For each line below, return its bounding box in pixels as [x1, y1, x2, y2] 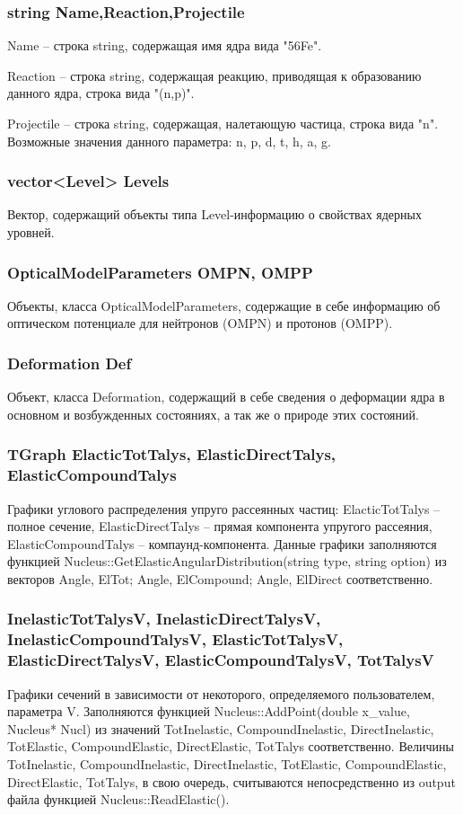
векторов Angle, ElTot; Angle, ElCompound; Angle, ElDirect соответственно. [7, 569, 433, 588]
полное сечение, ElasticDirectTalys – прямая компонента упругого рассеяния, [7, 517, 432, 536]
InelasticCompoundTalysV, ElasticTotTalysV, [7, 628, 344, 651]
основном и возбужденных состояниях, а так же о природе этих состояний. [7, 404, 419, 423]
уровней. [7, 223, 55, 241]
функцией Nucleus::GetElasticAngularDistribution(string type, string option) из [7, 552, 447, 571]
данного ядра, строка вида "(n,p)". [7, 84, 195, 102]
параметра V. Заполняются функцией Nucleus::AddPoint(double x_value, [7, 702, 410, 721]
